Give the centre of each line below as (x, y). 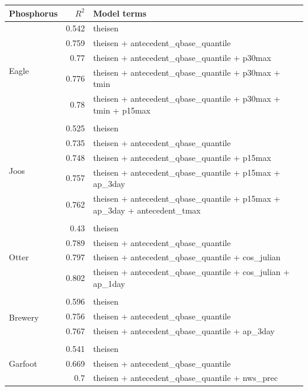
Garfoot (23, 363)
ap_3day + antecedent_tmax (147, 210)
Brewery (24, 317)
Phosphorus (33, 13)
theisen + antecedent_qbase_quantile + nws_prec (185, 378)
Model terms (120, 13)
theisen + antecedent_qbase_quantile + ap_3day (184, 330)
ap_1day (109, 283)
